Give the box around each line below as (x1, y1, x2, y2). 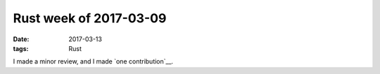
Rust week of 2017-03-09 (13, 10, 167, 26)
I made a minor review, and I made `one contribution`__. (13, 57, 174, 66)
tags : (13, 44, 29, 52)
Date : (13, 35, 30, 43)
